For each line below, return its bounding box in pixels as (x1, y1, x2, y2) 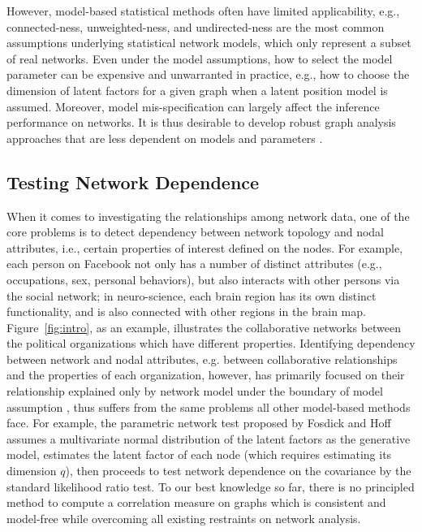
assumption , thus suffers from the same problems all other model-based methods (6, 398, 411, 415)
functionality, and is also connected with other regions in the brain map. (6, 303, 366, 320)
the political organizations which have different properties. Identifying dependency (6, 335, 416, 352)
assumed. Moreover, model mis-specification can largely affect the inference (6, 97, 380, 115)
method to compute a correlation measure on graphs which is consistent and (6, 494, 386, 511)
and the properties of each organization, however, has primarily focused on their (6, 366, 405, 383)
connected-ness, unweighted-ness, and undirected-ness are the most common (6, 18, 385, 35)
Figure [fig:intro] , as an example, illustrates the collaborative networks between (6, 318, 402, 335)
